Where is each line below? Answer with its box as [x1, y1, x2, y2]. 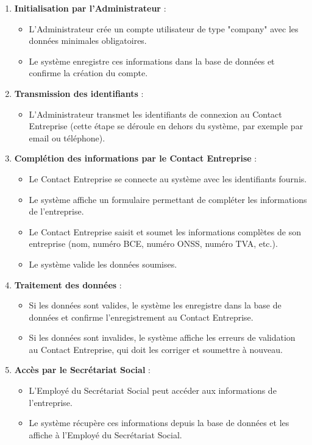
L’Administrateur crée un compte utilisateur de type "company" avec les [29, 22, 299, 35]
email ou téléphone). [29, 131, 105, 144]
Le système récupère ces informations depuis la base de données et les [29, 416, 289, 429]
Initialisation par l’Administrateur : [14, 2, 166, 14]
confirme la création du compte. [29, 66, 148, 79]
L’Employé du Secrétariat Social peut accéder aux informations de [29, 384, 277, 397]
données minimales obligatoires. [29, 34, 147, 47]
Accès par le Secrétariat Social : [14, 363, 151, 376]
